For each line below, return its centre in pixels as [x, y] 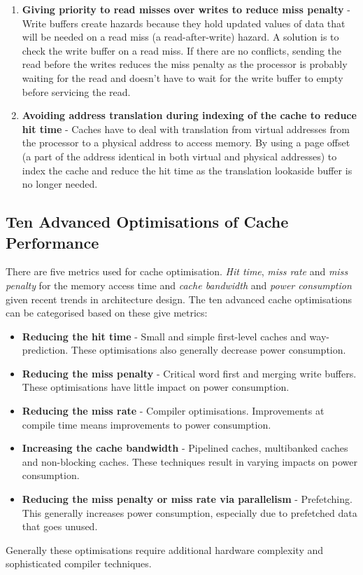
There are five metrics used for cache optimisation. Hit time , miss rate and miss [177, 271]
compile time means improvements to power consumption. [147, 424]
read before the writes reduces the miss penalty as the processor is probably [185, 64]
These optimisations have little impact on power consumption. [156, 387]
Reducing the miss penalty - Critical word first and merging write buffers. [189, 373]
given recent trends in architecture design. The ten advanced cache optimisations [179, 299]
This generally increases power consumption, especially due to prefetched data [190, 512]
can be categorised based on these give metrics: [107, 313]
